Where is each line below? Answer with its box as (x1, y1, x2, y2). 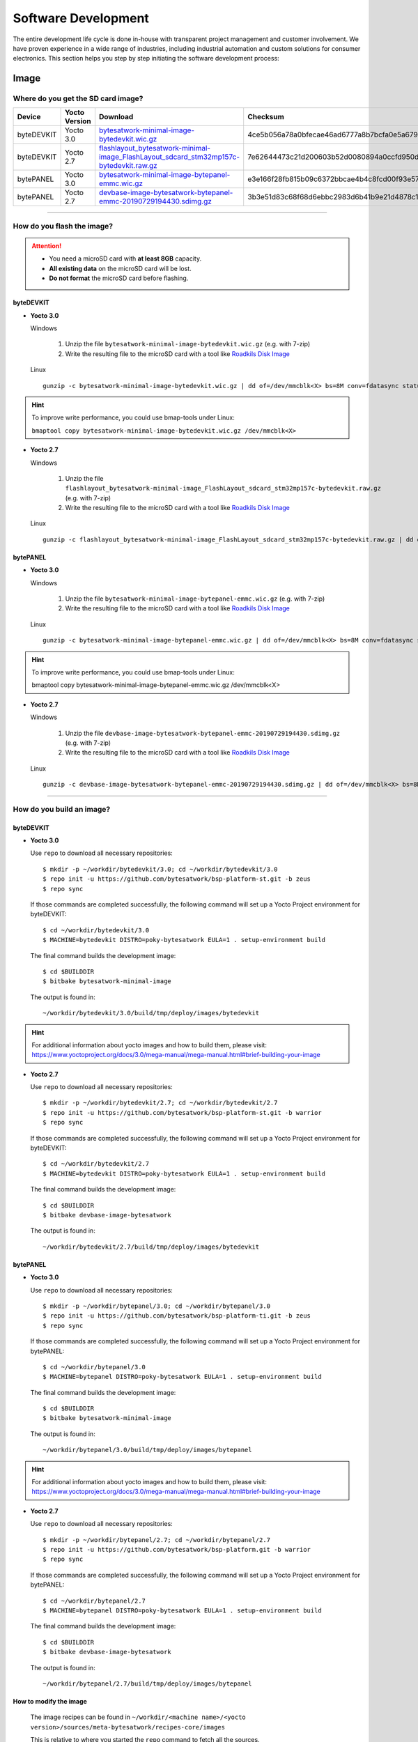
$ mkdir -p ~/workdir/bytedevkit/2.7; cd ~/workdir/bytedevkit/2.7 (42, 1099, 278, 1107)
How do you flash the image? (13, 221, 114, 231)
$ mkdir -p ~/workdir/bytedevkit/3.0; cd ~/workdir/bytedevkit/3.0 (42, 865, 278, 873)
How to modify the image (13, 1697, 87, 1705)
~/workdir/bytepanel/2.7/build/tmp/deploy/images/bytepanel (42, 1679, 252, 1688)
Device (17, 112, 41, 122)
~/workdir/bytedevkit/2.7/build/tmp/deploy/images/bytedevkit (42, 1242, 260, 1251)
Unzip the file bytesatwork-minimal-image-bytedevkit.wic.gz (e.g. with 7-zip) (65, 340, 311, 348)
